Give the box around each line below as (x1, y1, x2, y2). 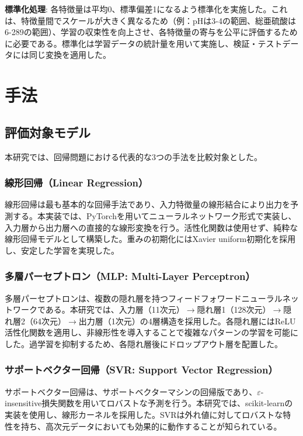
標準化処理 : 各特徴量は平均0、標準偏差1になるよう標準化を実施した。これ (5, 3, 288, 15)
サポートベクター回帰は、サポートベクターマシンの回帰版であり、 (5, 385, 257, 397)
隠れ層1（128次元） (197, 303, 271, 316)
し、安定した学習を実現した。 (5, 244, 119, 256)
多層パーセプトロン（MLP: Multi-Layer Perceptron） (5, 269, 255, 283)
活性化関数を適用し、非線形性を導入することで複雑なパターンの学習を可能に (5, 326, 298, 338)
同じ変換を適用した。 (29, 49, 111, 61)
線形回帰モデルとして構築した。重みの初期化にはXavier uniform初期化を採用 (5, 233, 296, 245)
